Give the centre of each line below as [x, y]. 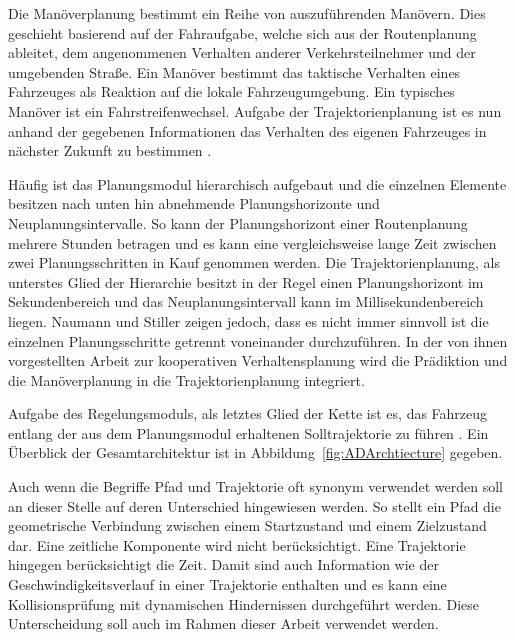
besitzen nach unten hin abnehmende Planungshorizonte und [194, 203]
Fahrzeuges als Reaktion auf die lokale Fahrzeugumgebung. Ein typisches [231, 91]
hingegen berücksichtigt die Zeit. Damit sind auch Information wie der [223, 564]
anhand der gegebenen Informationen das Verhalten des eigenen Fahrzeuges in [247, 130]
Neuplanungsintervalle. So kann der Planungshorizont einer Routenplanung [238, 222]
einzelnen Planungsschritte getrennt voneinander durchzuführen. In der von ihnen [258, 340]
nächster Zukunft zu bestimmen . [110, 150]
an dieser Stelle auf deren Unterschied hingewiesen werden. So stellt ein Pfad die [254, 505]
